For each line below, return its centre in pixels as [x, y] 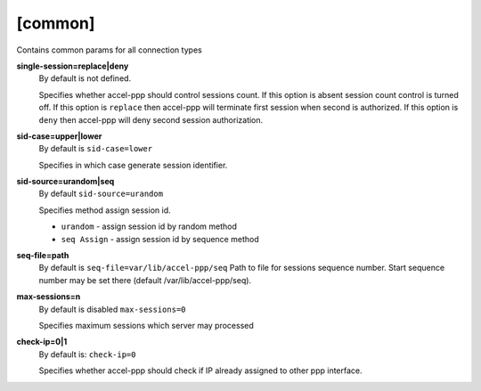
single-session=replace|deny [73, 66]
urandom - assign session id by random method [149, 226]
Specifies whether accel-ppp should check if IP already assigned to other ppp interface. [200, 371]
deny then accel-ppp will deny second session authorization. [151, 119]
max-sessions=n [49, 297]
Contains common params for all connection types [109, 50]
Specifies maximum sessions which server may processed [146, 325]
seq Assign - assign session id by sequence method [160, 239]
